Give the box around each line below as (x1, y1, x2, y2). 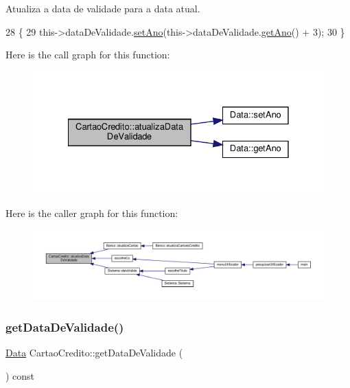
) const (5, 368, 35, 383)
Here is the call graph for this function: (5, 47, 170, 62)
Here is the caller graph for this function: (5, 205, 178, 220)
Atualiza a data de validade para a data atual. (5, 1, 200, 15)
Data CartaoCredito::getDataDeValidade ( (5, 345, 183, 359)
